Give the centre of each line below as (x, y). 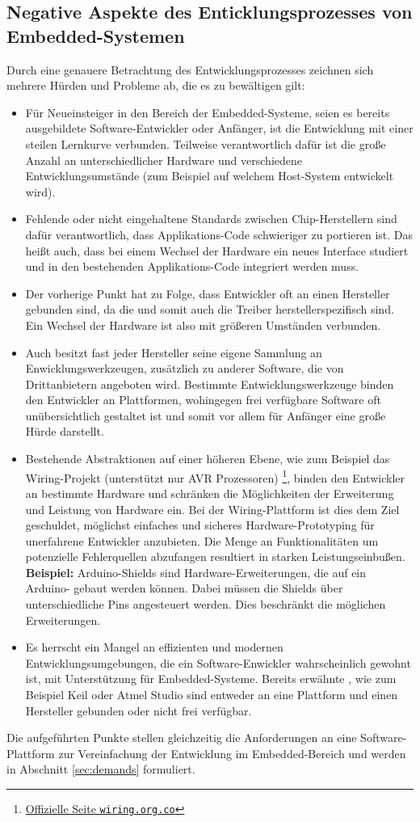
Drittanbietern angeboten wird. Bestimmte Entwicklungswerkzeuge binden (210, 384)
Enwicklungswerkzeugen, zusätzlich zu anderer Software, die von (185, 368)
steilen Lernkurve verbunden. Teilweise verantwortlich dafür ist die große (206, 143)
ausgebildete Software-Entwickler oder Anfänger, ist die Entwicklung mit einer (219, 128)
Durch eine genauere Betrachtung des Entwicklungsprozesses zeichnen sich (190, 69)
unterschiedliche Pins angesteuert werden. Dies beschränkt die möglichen (206, 604)
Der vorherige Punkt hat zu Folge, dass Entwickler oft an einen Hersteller (208, 293)
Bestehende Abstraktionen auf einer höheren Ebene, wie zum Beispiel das (208, 459)
